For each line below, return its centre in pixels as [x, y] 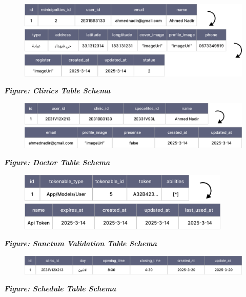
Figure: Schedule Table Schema [60, 289]
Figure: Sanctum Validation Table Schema [80, 243]
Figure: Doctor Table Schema [57, 162]
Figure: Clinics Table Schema [57, 91]
